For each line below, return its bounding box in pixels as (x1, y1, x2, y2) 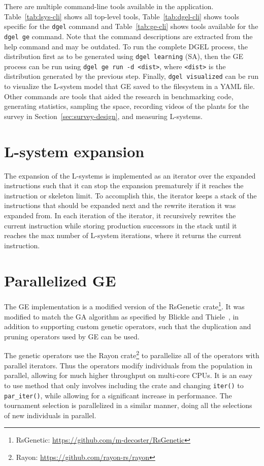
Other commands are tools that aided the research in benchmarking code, (4, 91, 234, 101)
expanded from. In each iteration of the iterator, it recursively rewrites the (4, 210, 236, 220)
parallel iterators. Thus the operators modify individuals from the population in (4, 360, 253, 370)
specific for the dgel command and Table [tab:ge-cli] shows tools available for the (4, 21, 258, 32)
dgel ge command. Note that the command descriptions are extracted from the (4, 31, 253, 41)
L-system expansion (4, 140, 145, 161)
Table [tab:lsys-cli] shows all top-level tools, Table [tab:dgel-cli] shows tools (4, 11, 240, 21)
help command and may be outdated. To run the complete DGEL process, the (4, 41, 248, 51)
